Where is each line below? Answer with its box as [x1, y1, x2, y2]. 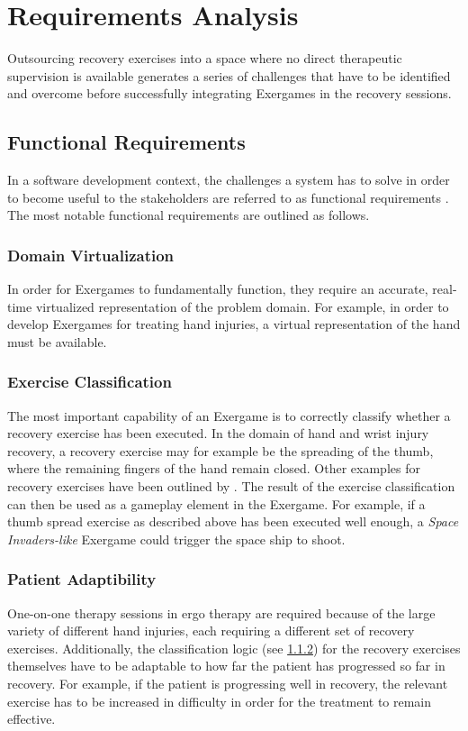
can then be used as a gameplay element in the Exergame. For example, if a [7, 494, 426, 513]
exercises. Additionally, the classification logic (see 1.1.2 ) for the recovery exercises [7, 638, 461, 657]
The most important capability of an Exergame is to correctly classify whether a [7, 406, 451, 425]
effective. [7, 709, 56, 728]
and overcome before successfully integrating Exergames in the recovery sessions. [7, 84, 452, 103]
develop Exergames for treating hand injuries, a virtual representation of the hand [7, 315, 461, 334]
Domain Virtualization [7, 243, 175, 266]
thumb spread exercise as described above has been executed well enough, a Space [7, 512, 459, 531]
